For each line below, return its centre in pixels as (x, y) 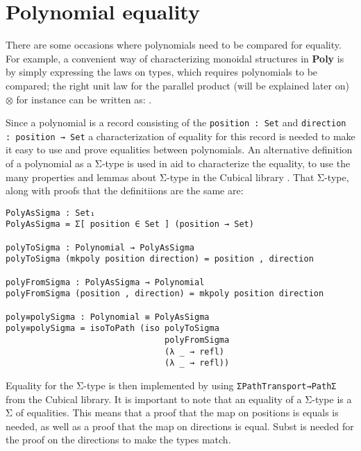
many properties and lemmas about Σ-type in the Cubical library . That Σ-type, (177, 177)
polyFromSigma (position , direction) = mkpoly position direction (165, 294)
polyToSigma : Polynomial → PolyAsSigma (100, 247)
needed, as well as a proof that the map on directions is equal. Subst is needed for (180, 426)
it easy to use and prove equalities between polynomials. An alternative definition (179, 150)
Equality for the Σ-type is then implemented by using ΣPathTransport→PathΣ (171, 385)
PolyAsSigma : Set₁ (50, 213)
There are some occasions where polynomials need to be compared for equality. (174, 45)
